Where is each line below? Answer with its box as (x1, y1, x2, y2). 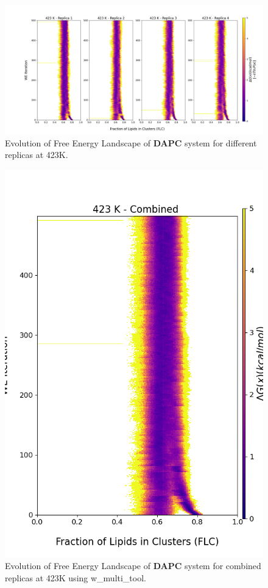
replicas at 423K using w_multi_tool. (5, 571, 146, 584)
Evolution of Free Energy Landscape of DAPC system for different (5, 136, 257, 149)
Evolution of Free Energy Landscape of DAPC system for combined (5, 559, 261, 572)
